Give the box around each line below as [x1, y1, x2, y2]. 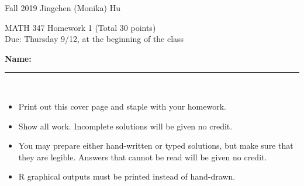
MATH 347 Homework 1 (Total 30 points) [5, 21, 156, 33]
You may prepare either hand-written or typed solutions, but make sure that [18, 139, 293, 152]
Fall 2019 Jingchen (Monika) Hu [5, 2, 120, 13]
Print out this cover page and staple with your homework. [18, 100, 226, 112]
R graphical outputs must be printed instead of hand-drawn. [18, 170, 236, 183]
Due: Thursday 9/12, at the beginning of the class [5, 33, 184, 45]
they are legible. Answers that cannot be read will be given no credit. [18, 150, 267, 163]
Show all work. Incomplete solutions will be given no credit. [18, 120, 233, 132]
